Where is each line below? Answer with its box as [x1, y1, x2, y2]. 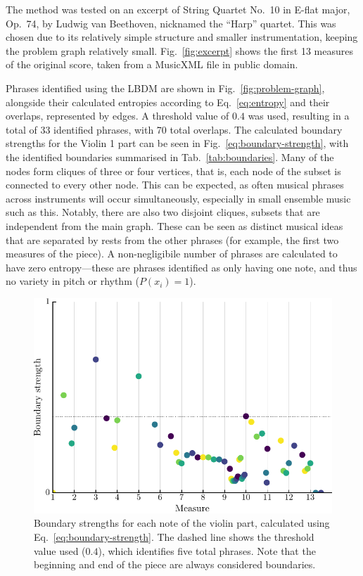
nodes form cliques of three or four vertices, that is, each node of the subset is [6, 163, 341, 178]
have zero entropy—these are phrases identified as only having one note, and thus [6, 260, 357, 274]
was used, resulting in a [248, 108, 350, 123]
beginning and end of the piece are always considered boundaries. [34, 557, 316, 572]
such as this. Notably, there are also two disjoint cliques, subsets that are [6, 205, 320, 219]
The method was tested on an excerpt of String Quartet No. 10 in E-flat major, [6, 2, 350, 16]
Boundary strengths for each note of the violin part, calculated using [34, 516, 330, 530]
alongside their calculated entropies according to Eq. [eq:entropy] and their [6, 94, 330, 109]
